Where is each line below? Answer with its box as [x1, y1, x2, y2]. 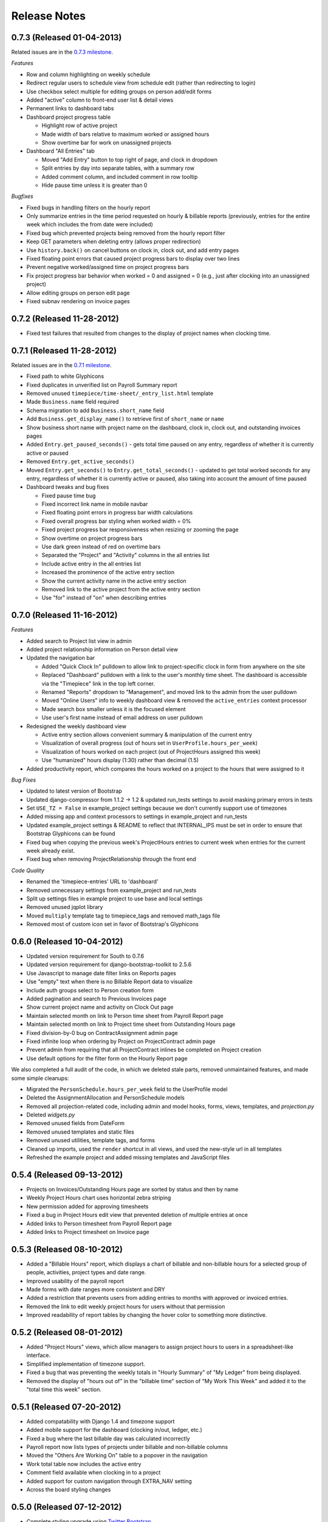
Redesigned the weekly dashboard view [26, 722, 127, 730]
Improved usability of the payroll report [26, 1277, 125, 1285]
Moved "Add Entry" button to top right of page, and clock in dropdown [41, 156, 218, 163]
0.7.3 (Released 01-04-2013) [11, 32, 122, 43]
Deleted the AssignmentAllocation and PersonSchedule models [26, 1094, 185, 1101]
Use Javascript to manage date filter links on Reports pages [26, 969, 176, 977]
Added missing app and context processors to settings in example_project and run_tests [26, 813, 248, 820]
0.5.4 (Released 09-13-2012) [11, 1170, 123, 1180]
